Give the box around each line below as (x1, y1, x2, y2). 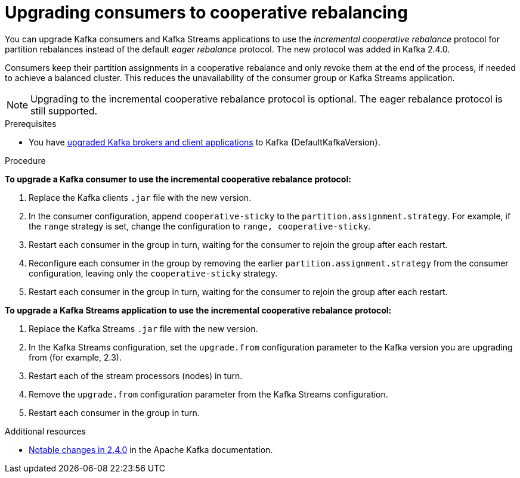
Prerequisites (5, 118, 57, 129)
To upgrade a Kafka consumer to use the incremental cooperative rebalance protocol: (5, 173, 351, 184)
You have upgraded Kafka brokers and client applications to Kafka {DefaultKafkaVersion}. (29, 136, 381, 147)
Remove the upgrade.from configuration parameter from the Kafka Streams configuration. (29, 389, 388, 399)
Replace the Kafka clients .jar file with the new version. (29, 192, 252, 203)
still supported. (30, 104, 98, 117)
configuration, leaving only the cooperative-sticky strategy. (29, 268, 278, 278)
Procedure (5, 155, 46, 166)
